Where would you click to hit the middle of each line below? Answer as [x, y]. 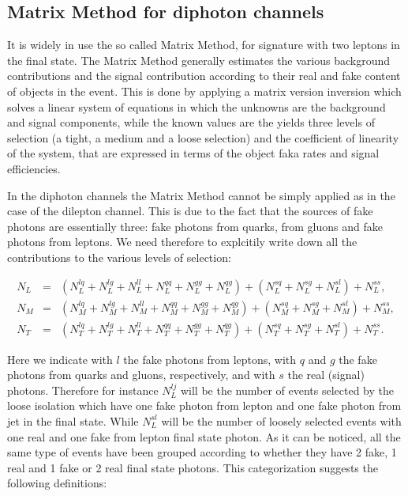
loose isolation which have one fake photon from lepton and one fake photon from [204, 405]
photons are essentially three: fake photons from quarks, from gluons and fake [195, 226]
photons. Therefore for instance [83, 390]
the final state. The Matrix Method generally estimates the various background [199, 60]
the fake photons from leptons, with [210, 359]
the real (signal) [326, 375]
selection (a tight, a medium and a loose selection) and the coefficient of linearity [203, 137]
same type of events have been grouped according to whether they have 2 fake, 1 [202, 452]
